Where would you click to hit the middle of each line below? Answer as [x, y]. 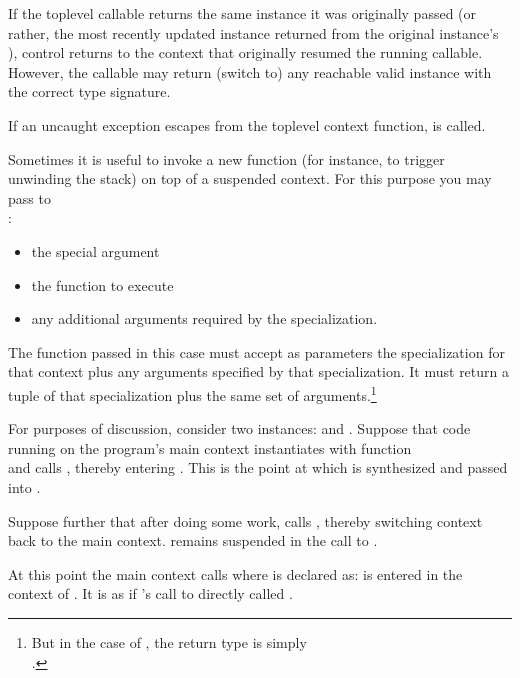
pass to [29, 197]
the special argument [95, 250]
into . [24, 486]
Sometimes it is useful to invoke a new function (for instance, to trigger [226, 158]
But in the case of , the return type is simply [169, 641]
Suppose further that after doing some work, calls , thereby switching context [245, 520]
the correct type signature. [89, 91]
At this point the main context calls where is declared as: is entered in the [235, 573]
